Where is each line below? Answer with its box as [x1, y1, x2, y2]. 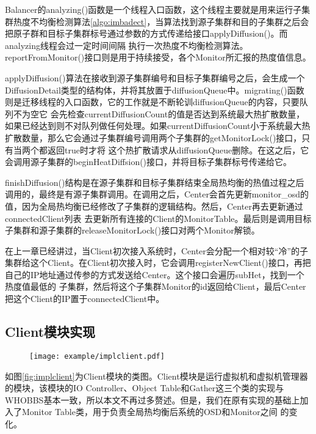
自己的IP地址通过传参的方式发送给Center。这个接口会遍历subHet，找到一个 [5, 268, 304, 281]
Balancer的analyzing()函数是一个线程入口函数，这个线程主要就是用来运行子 [5, 3, 302, 15]
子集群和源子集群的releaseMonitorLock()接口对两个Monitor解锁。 [5, 224, 260, 237]
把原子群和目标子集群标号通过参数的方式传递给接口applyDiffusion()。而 [5, 27, 288, 40]
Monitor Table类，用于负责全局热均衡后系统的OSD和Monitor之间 [21, 405, 278, 418]
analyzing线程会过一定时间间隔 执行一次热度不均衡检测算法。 [5, 39, 248, 51]
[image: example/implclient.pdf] [29, 351, 165, 361]
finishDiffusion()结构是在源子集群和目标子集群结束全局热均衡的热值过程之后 [5, 175, 304, 188]
